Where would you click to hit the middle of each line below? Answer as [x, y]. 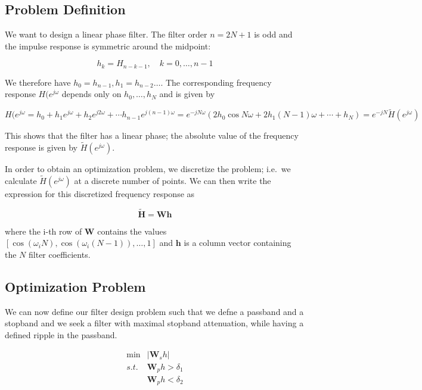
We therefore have [38, 82]
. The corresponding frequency [216, 82]
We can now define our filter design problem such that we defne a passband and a [154, 311]
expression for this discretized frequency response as [100, 193]
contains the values [132, 231]
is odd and [273, 34]
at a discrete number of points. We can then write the [173, 180]
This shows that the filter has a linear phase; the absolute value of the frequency [152, 135]
